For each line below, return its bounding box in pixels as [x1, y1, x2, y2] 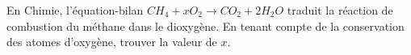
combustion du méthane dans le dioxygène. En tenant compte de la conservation [6, 17, 405, 34]
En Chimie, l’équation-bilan [6, 2, 144, 18]
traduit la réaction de [287, 2, 393, 18]
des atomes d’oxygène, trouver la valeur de [6, 33, 217, 50]
